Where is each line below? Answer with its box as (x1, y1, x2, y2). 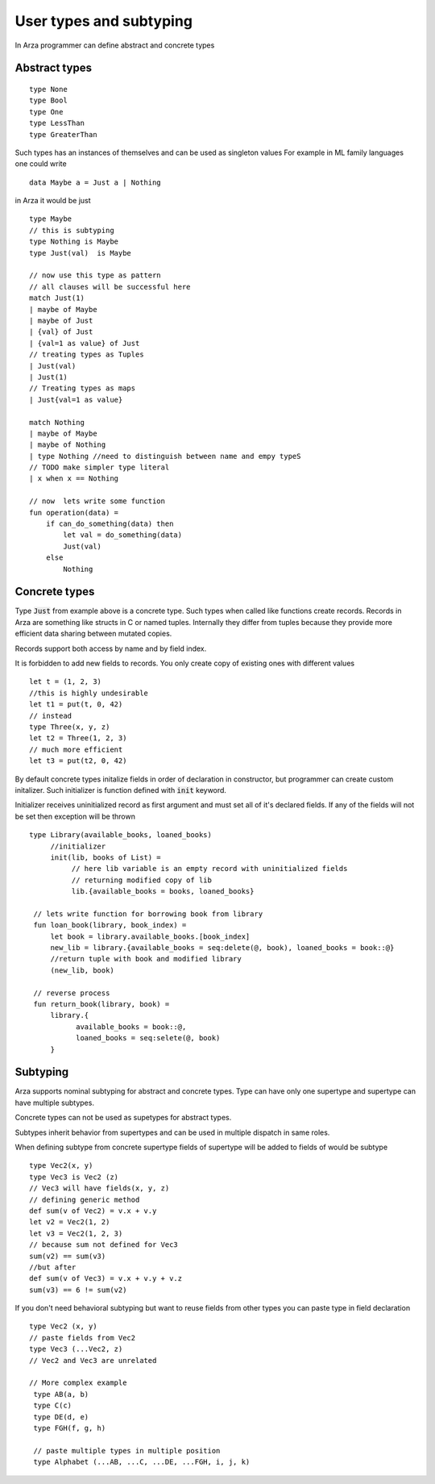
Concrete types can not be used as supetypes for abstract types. (14, 1113, 232, 1123)
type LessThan (29, 119, 85, 128)
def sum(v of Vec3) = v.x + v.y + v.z (29, 1274, 183, 1283)
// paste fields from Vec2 (29, 1333, 136, 1342)
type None (29, 85, 68, 94)
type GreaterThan (29, 130, 97, 139)
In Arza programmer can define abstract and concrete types (14, 40, 215, 50)
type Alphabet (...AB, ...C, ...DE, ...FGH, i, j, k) (33, 1457, 251, 1467)
